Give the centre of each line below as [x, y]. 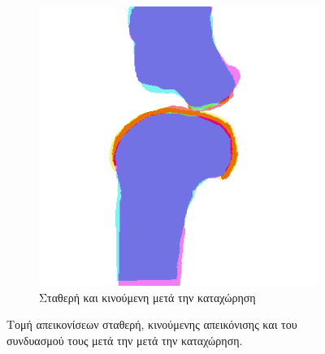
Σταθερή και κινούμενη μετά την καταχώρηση [147, 297]
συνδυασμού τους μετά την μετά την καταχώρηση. [125, 340]
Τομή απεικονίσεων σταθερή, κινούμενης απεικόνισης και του [152, 324]
